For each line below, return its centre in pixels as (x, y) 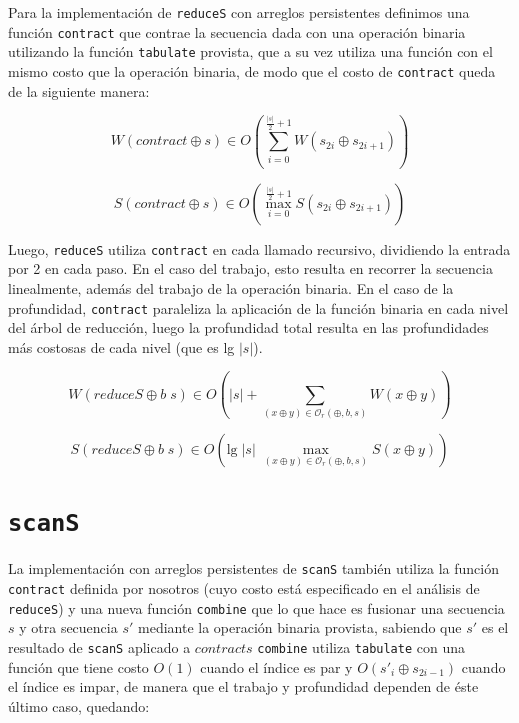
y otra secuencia (68, 627)
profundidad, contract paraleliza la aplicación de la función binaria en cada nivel (258, 307)
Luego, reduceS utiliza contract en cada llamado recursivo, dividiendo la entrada (259, 248)
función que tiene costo (78, 666)
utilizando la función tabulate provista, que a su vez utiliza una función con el (250, 51)
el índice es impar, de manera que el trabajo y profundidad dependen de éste (243, 686)
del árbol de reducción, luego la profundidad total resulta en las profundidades (248, 327)
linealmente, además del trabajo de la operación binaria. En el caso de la (231, 287)
